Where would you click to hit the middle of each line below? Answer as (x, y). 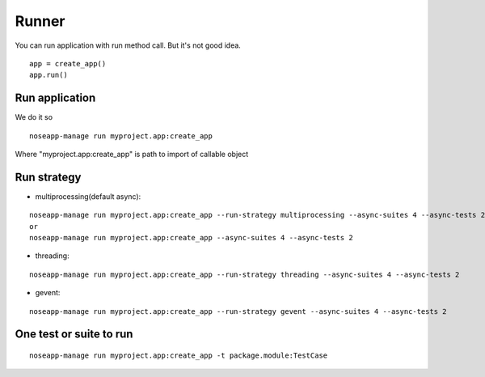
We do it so (34, 117)
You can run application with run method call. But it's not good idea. (128, 45)
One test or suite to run (74, 335)
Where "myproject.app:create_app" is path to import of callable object (132, 155)
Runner (40, 21)
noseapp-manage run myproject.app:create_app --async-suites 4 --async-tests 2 (191, 238)
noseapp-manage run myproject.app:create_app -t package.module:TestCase (179, 356)
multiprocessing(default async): (88, 196)
